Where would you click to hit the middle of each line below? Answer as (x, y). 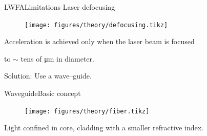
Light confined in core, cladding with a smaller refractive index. (104, 128)
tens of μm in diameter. (57, 58)
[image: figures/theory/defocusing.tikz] (96, 25)
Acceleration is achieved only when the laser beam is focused (99, 41)
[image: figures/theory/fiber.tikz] (87, 111)
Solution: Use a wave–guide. (48, 76)
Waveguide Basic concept (43, 93)
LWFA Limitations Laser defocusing (60, 7)
